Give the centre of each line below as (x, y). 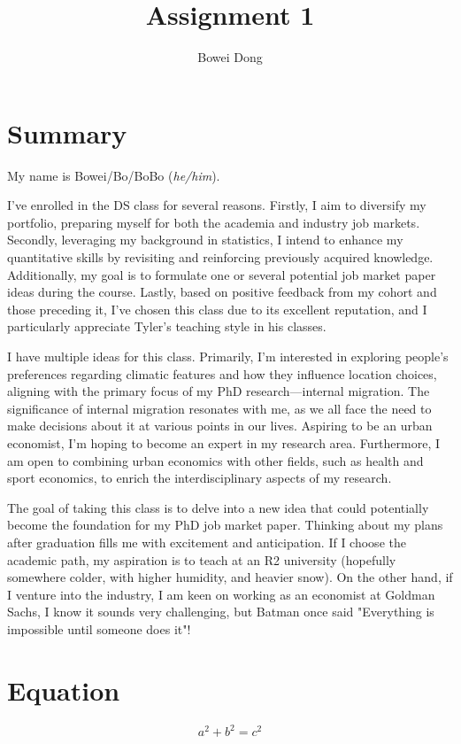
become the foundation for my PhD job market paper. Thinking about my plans (225, 525)
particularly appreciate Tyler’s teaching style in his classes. (167, 326)
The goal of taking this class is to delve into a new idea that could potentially (218, 507)
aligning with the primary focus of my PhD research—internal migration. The (219, 391)
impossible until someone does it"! (99, 628)
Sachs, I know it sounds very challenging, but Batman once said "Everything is (221, 612)
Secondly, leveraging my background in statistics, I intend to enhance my (205, 240)
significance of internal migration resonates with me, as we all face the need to (219, 408)
